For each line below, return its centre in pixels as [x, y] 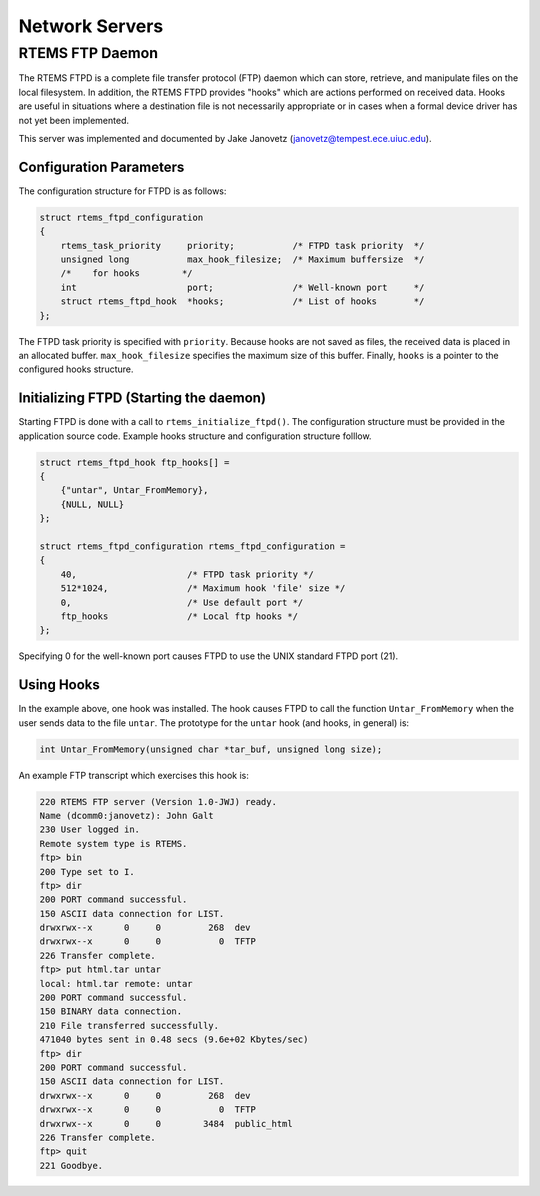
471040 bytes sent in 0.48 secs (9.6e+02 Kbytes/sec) [174, 1039]
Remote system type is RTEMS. [113, 843]
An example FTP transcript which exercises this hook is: [134, 775]
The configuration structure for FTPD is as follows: [122, 191]
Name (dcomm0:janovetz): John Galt [126, 815]
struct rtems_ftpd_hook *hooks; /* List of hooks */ [242, 301]
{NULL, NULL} [92, 504]
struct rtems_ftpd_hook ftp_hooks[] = [134, 462]
